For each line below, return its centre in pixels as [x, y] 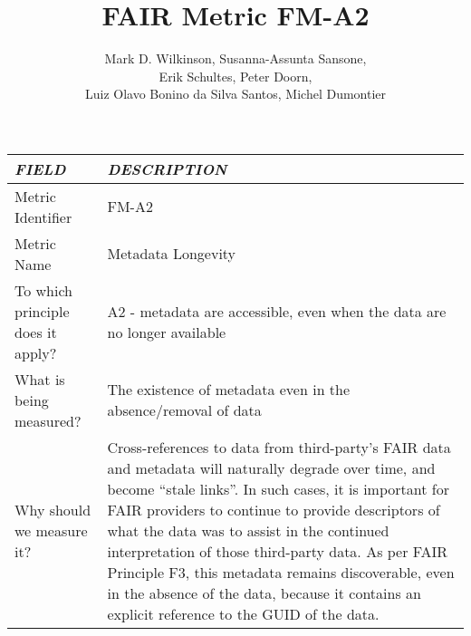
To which [44, 290]
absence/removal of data [184, 410]
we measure [51, 530]
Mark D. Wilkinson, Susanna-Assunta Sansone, [235, 58]
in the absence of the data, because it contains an [264, 593]
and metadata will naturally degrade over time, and [271, 467]
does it [36, 332]
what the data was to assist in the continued [248, 530]
